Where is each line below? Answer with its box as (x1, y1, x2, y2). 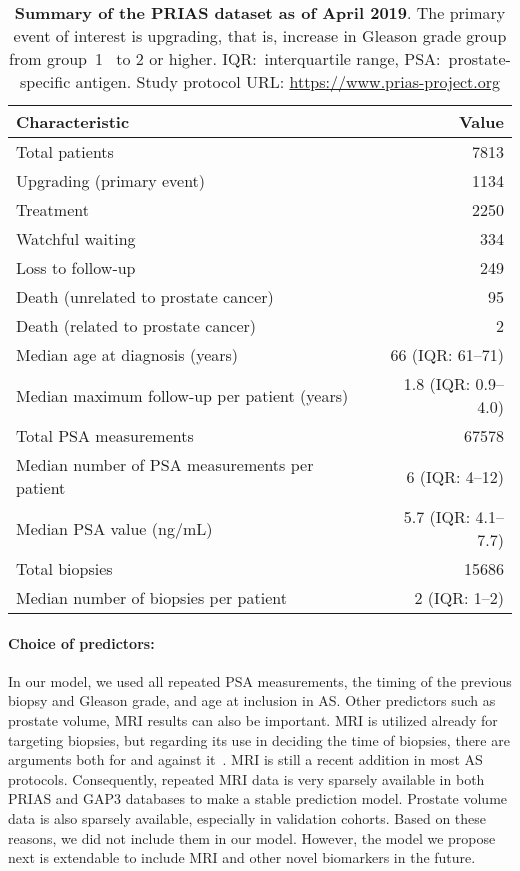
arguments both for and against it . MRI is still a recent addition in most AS (8, 749, 483, 770)
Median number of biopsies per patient (16, 586, 287, 609)
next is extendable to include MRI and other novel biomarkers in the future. (8, 847, 476, 868)
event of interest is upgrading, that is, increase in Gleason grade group (13, 24, 507, 47)
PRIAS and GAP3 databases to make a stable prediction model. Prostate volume (8, 788, 508, 809)
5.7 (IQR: (403, 505, 471, 528)
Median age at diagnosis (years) (16, 343, 239, 366)
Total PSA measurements (16, 424, 194, 447)
